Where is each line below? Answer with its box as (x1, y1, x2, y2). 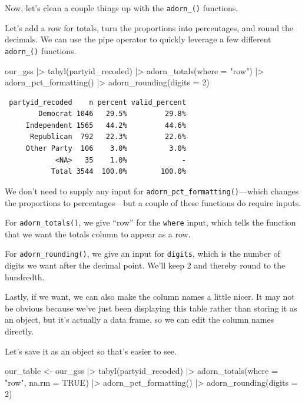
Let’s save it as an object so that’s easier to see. (5, 345, 177, 357)
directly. (5, 324, 34, 337)
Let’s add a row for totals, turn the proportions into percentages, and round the (5, 21, 294, 34)
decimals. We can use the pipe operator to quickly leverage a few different (5, 33, 271, 45)
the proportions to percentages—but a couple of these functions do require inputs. (5, 196, 301, 208)
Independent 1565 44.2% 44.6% (25, 121, 186, 130)
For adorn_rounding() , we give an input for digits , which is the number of (5, 247, 280, 260)
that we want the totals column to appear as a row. (5, 227, 191, 240)
